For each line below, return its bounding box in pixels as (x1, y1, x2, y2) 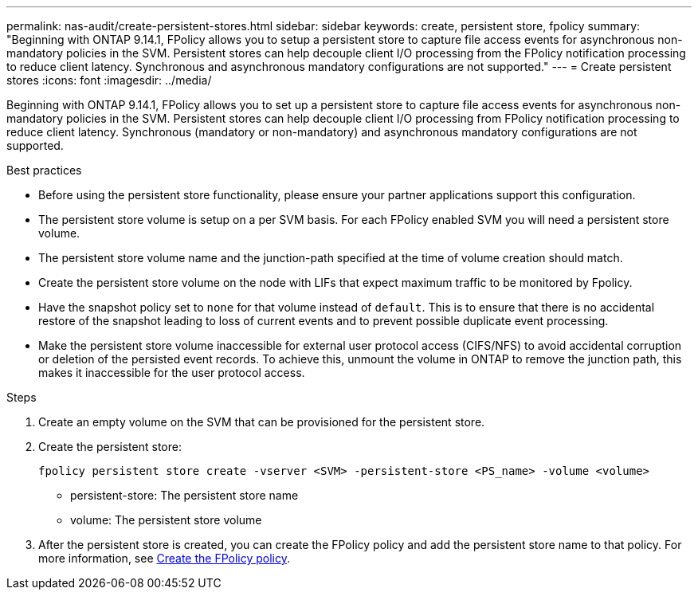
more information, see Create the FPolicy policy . (38, 551, 291, 565)
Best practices (6, 163, 82, 177)
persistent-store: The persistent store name (70, 488, 299, 502)
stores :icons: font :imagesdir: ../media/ (6, 73, 212, 87)
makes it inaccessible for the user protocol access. (38, 366, 305, 379)
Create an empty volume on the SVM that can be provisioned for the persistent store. (38, 415, 485, 429)
